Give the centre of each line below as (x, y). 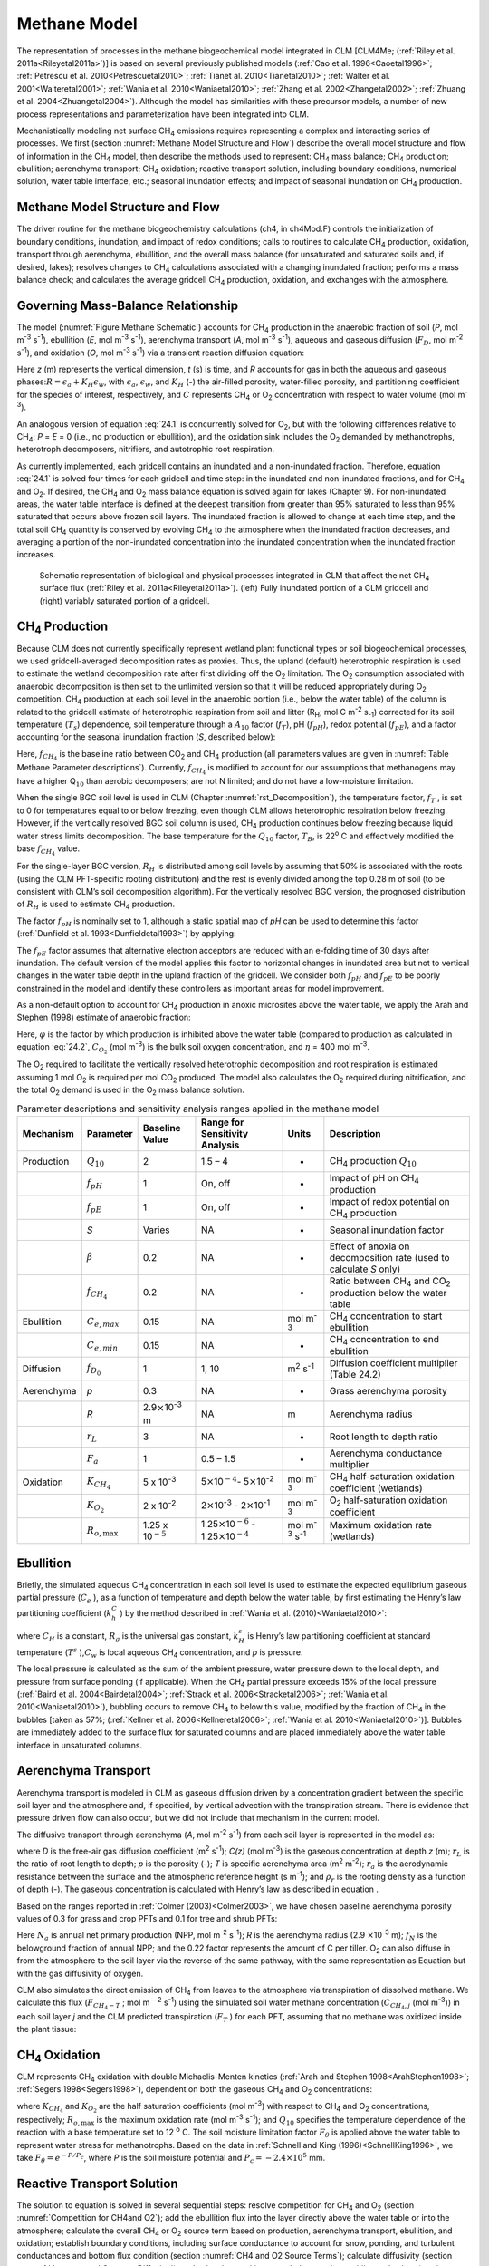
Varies (156, 1230)
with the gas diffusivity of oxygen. (80, 1973)
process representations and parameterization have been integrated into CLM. (163, 114)
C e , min (102, 1346)
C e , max (103, 1322)
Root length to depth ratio (384, 1437)
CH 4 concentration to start (386, 1317)
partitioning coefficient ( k (64, 1612)
